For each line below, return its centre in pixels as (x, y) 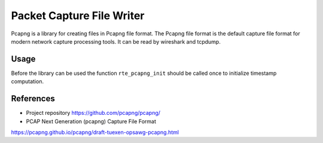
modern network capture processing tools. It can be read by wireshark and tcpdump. (116, 41)
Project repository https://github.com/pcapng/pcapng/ (93, 113)
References (33, 99)
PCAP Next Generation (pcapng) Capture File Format (91, 121)
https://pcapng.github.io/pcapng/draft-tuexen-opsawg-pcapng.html (95, 132)
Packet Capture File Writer (78, 16)
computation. (28, 81)
